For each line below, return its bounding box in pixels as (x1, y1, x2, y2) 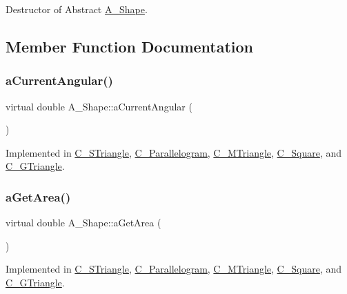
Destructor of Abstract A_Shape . (6, 2, 148, 16)
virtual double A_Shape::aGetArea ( (6, 215, 161, 230)
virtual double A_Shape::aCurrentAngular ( (6, 99, 192, 113)
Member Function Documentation (6, 35, 254, 57)
